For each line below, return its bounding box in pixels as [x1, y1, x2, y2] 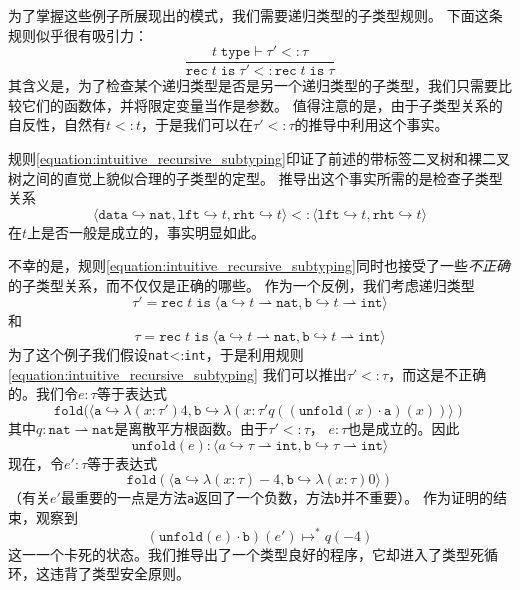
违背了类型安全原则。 [49, 563, 190, 584]
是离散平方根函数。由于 [114, 418, 269, 439]
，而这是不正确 [388, 363, 487, 384]
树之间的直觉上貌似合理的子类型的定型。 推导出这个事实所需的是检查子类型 [8, 167, 503, 188]
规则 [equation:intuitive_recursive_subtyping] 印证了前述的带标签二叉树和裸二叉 [8, 148, 510, 169]
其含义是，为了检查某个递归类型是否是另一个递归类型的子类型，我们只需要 [8, 75, 498, 96]
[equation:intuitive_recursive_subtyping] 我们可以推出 [8, 363, 347, 384]
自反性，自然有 [8, 114, 106, 135]
